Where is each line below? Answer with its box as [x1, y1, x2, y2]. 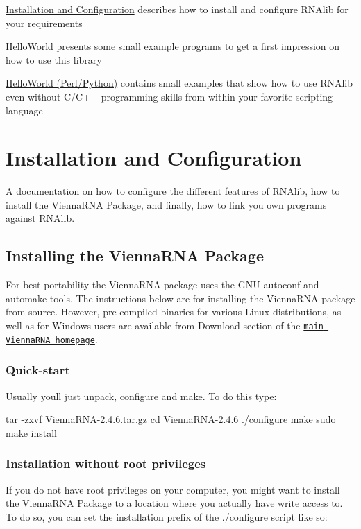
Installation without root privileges [6, 455, 206, 472]
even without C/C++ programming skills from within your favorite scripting [6, 89, 333, 103]
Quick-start [6, 361, 70, 379]
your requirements [6, 15, 83, 30]
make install [6, 425, 57, 440]
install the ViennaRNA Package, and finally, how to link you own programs [6, 197, 327, 211]
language [6, 103, 43, 117]
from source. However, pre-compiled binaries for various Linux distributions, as [6, 304, 342, 319]
